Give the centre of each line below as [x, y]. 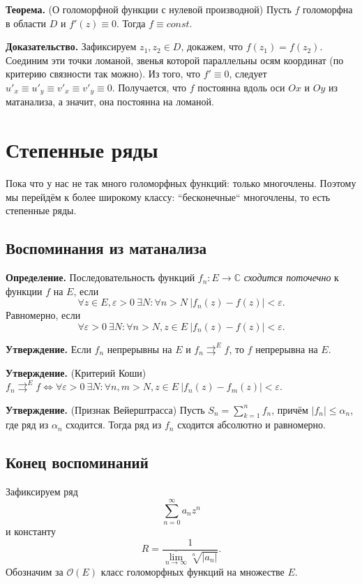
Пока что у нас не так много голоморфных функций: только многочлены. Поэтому [181, 183]
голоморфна [327, 9]
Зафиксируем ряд [42, 492]
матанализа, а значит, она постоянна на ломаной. [110, 102]
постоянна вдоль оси [241, 87]
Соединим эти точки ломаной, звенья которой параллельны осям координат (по [175, 60]
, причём [290, 409]
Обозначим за [35, 571]
